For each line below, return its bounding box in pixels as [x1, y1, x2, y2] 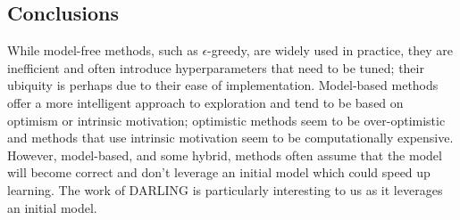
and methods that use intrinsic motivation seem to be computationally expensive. [7, 128, 454, 147]
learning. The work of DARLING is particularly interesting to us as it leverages [7, 180, 443, 199]
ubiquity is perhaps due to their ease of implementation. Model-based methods [7, 76, 439, 94]
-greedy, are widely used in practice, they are [207, 41, 453, 60]
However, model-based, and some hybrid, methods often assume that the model [7, 145, 442, 164]
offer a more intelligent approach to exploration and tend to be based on [7, 93, 404, 111]
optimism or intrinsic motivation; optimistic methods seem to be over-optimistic [7, 110, 446, 129]
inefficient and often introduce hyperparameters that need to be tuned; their [7, 58, 424, 77]
